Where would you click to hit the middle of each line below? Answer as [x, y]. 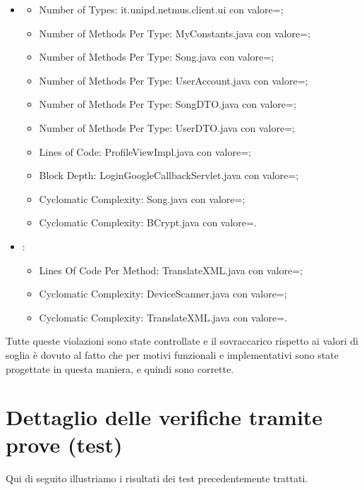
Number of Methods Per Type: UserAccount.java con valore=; [174, 80]
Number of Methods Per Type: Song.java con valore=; [157, 57]
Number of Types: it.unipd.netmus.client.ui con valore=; [161, 9]
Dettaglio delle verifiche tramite [164, 417]
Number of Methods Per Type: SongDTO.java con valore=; [168, 104]
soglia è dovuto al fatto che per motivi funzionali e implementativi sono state [172, 354]
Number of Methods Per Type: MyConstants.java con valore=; [175, 33]
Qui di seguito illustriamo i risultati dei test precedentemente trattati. [157, 478]
